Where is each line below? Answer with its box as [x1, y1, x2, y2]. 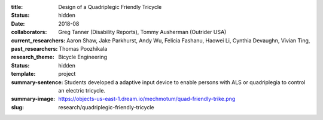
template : [11, 70, 36, 78]
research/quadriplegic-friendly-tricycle [58, 103, 155, 110]
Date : [11, 20, 25, 27]
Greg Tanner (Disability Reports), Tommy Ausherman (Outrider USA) [58, 29, 227, 36]
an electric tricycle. [58, 87, 106, 94]
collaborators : [11, 29, 47, 36]
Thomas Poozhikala [59, 45, 108, 52]
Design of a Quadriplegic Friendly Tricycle [58, 4, 162, 10]
